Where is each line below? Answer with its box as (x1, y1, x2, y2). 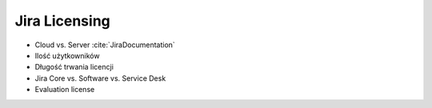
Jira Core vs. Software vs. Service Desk (34, 73, 166, 83)
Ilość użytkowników (34, 50, 100, 60)
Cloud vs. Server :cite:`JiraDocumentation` (34, 40, 175, 50)
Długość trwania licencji (34, 62, 114, 72)
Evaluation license (34, 85, 95, 94)
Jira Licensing (14, 12, 111, 30)
